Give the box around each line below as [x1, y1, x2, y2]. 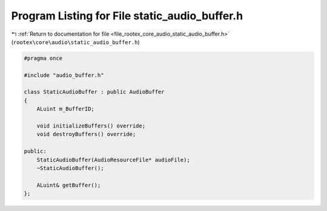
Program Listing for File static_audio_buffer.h [11, 9, 243, 22]
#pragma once [24, 54, 63, 62]
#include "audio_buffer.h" [24, 71, 104, 79]
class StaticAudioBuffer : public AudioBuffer [24, 88, 165, 96]
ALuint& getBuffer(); [36, 181, 101, 189]
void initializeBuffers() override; [36, 123, 145, 129]
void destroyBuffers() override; [36, 131, 136, 138]
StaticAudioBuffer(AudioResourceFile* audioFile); [36, 156, 190, 163]
